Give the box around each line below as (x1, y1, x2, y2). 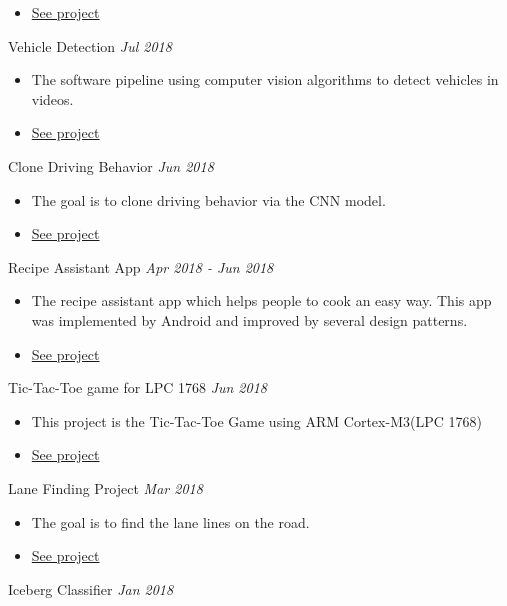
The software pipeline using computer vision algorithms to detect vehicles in (31, 69, 499, 90)
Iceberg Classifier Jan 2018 (8, 578, 174, 599)
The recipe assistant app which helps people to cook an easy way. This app (31, 290, 492, 311)
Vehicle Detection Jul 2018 (8, 35, 172, 56)
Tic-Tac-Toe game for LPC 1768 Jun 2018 (8, 377, 267, 398)
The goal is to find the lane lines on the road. (31, 511, 310, 532)
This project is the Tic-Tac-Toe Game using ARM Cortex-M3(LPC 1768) (31, 410, 482, 431)
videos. (31, 88, 74, 109)
